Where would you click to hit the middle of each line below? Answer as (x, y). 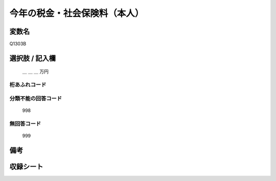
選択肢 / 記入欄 (33, 58)
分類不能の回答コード (36, 98)
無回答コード (25, 124)
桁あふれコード (28, 85)
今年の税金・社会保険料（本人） (77, 13)
